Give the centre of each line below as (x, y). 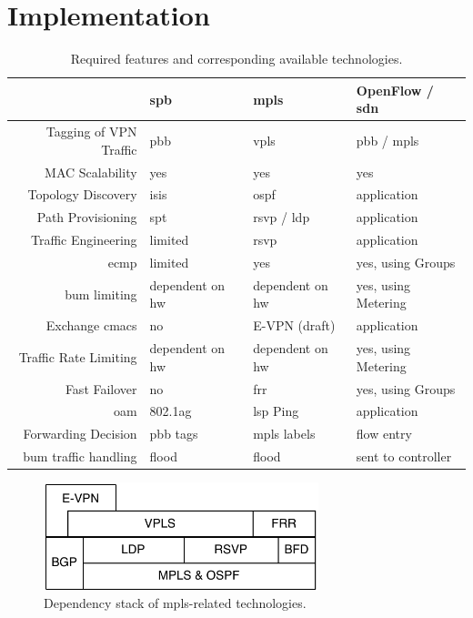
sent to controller (404, 456)
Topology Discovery (82, 194)
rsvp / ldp (282, 217)
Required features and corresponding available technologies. (236, 59)
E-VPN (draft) (294, 325)
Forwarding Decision (80, 434)
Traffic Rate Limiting (78, 356)
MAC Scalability (91, 172)
